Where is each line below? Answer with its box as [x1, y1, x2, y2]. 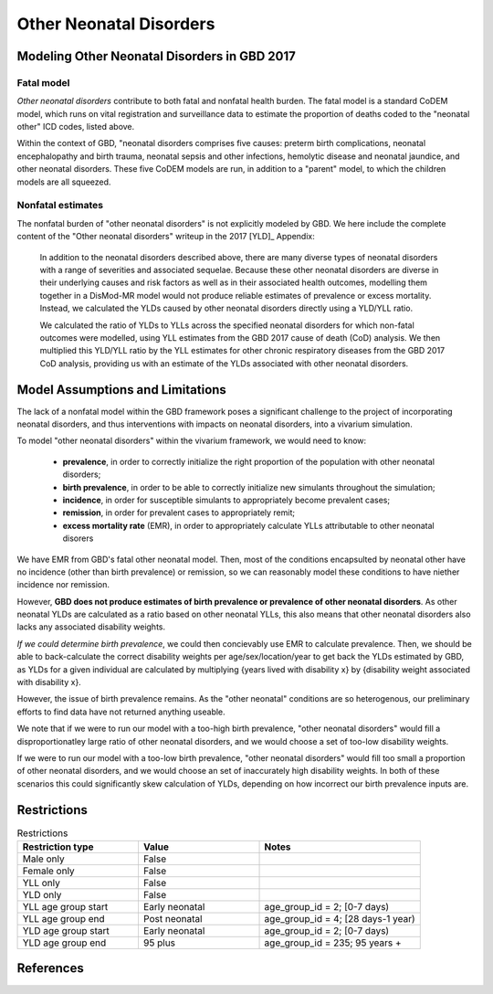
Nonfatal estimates [16, 199, 104, 212]
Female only [22, 864, 75, 877]
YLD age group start [22, 925, 110, 937]
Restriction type [22, 841, 94, 853]
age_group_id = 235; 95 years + [264, 936, 402, 949]
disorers [62, 533, 94, 544]
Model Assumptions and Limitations [16, 382, 227, 397]
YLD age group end [22, 936, 107, 949]
